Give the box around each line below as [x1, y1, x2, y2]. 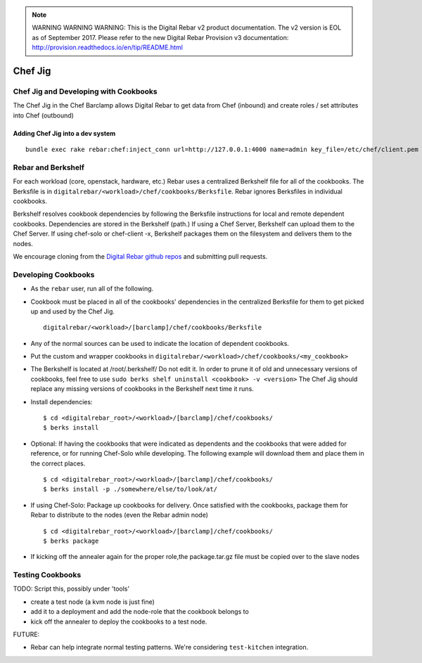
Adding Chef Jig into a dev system [13, 129, 116, 137]
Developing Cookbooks [13, 269, 95, 279]
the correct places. [30, 459, 86, 468]
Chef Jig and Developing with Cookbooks [13, 86, 158, 96]
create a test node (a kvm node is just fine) [30, 598, 155, 606]
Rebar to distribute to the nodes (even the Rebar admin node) [30, 510, 209, 520]
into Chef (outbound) [13, 111, 74, 120]
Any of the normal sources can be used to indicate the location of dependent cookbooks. [30, 339, 290, 347]
